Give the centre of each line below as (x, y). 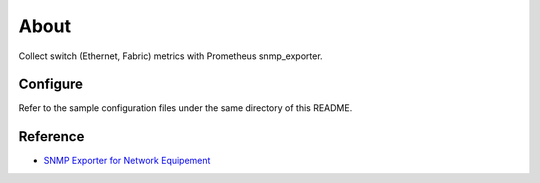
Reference (51, 136)
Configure (51, 84)
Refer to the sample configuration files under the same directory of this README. (185, 108)
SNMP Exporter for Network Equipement (127, 161)
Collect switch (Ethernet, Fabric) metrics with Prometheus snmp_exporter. (171, 56)
